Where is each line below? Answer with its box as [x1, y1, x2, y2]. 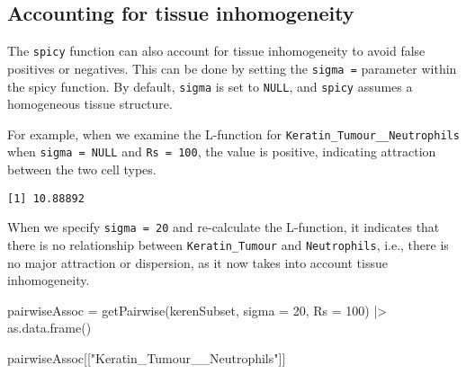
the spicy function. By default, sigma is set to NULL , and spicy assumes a [7, 76, 413, 95]
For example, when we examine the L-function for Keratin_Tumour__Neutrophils [7, 124, 460, 143]
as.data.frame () [7, 318, 92, 337]
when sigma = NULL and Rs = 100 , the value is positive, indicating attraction [7, 142, 436, 161]
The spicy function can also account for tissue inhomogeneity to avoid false [7, 41, 426, 60]
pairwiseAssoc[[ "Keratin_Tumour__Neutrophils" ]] [7, 349, 286, 368]
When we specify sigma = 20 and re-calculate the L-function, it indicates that [7, 218, 440, 236]
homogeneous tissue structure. [7, 94, 173, 113]
